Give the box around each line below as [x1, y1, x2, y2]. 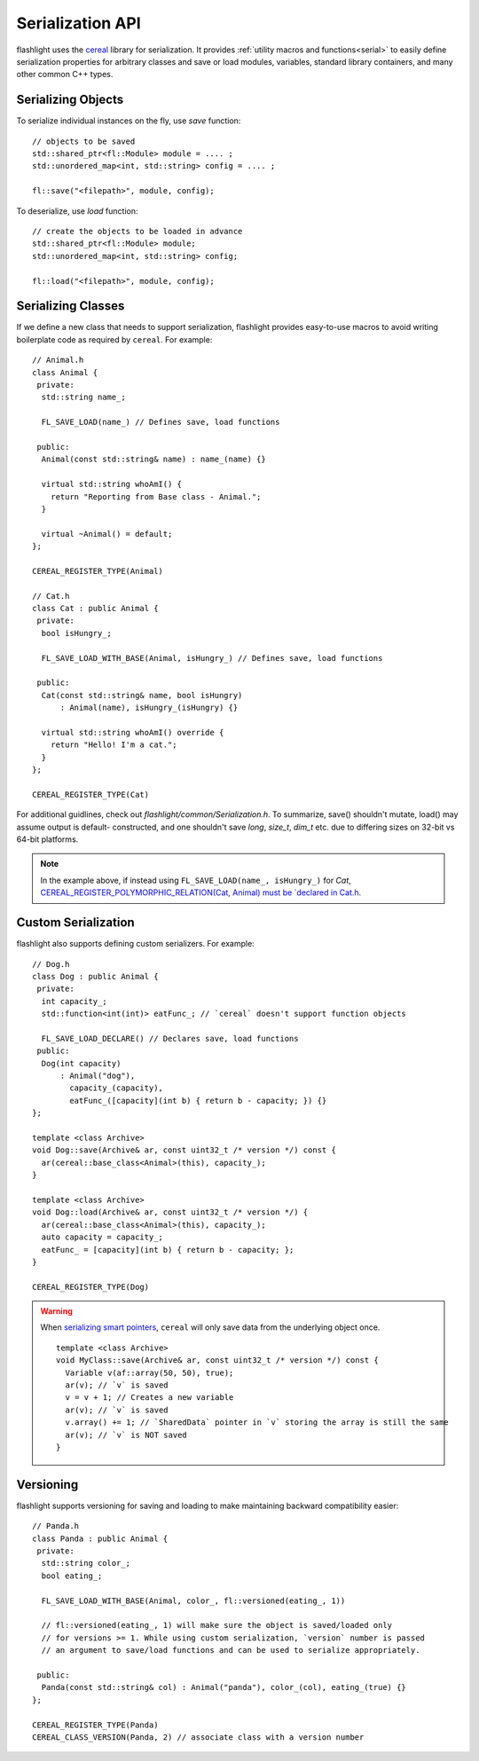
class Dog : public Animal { [32, 971, 159, 981]
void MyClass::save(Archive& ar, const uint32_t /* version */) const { [56, 1356, 379, 1365]
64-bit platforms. [16, 834, 79, 845]
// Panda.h [32, 1521, 80, 1531]
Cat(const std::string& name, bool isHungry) [41, 690, 243, 700]
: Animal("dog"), [59, 1071, 136, 1081]
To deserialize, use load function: [16, 205, 138, 216]
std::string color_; [41, 1558, 131, 1568]
